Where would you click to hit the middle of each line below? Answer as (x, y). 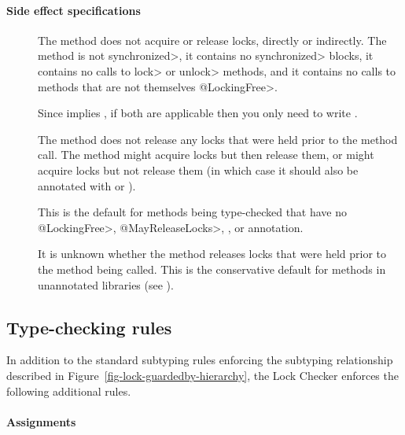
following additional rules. (69, 391)
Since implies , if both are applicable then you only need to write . (198, 113)
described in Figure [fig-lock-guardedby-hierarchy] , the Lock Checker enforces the (202, 375)
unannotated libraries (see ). (106, 284)
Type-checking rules (89, 327)
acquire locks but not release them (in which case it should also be (198, 170)
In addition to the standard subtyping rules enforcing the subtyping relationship (200, 360)
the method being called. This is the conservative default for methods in (212, 269)
